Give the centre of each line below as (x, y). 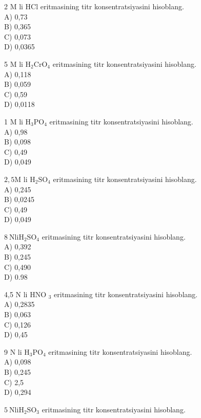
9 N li (13, 351)
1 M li (14, 121)
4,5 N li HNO (25, 294)
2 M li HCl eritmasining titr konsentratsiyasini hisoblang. (94, 6)
